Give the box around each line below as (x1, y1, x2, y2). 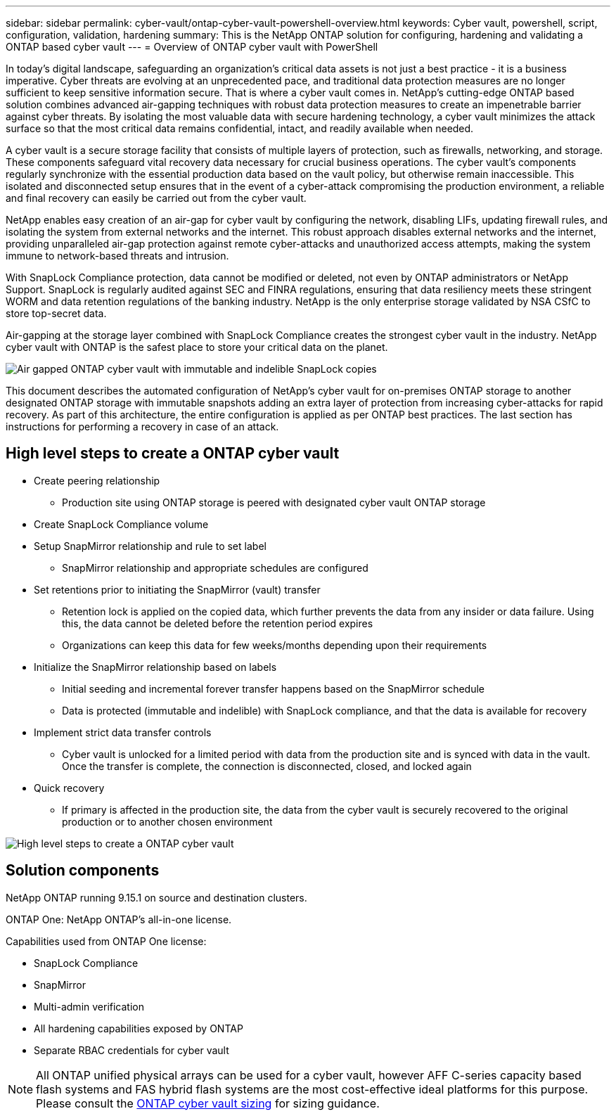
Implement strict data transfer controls (34, 726, 212, 738)
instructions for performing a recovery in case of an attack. (6, 421, 279, 432)
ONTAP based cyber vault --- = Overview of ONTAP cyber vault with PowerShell (6, 41, 378, 53)
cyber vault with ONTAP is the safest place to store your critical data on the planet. (6, 341, 388, 353)
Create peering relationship (34, 474, 160, 487)
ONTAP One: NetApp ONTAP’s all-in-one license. (6, 913, 232, 925)
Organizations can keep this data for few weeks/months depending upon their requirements (62, 639, 487, 651)
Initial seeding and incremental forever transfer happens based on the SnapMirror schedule (62, 682, 485, 695)
